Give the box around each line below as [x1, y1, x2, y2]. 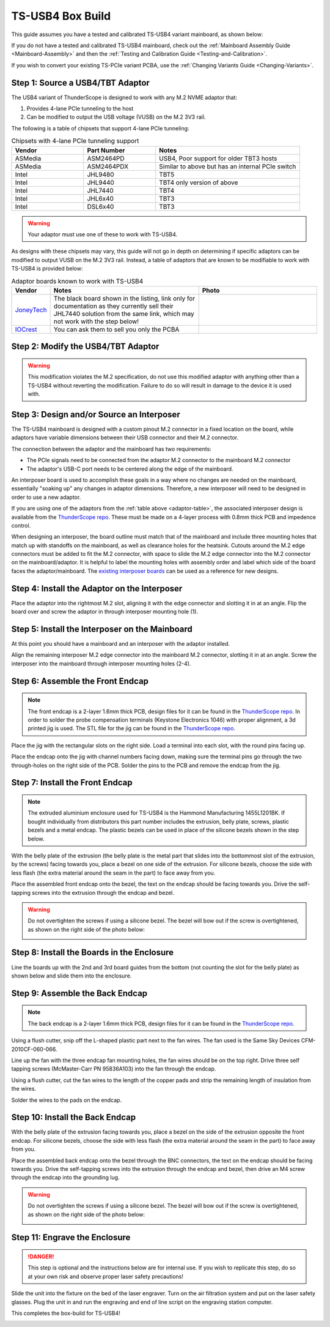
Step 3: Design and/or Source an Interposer [11, 409, 180, 419]
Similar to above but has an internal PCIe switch [159, 162, 296, 171]
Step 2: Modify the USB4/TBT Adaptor [11, 342, 159, 352]
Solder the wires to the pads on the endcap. [11, 1096, 122, 1104]
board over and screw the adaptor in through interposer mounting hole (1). [11, 608, 199, 615]
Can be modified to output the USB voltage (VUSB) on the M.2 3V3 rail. [26, 113, 206, 121]
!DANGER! [28, 1252, 54, 1260]
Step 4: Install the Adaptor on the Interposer [11, 583, 183, 594]
